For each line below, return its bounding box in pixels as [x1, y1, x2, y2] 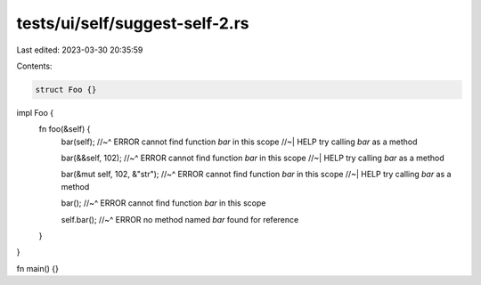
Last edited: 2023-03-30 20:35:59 [16, 45, 143, 55]
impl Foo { [16, 107, 53, 118]
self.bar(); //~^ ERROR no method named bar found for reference [61, 214, 299, 224]
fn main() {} [16, 263, 60, 273]
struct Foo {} [35, 85, 97, 94]
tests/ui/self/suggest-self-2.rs [16, 13, 249, 33]
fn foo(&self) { [38, 124, 91, 134]
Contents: [16, 61, 53, 71]
